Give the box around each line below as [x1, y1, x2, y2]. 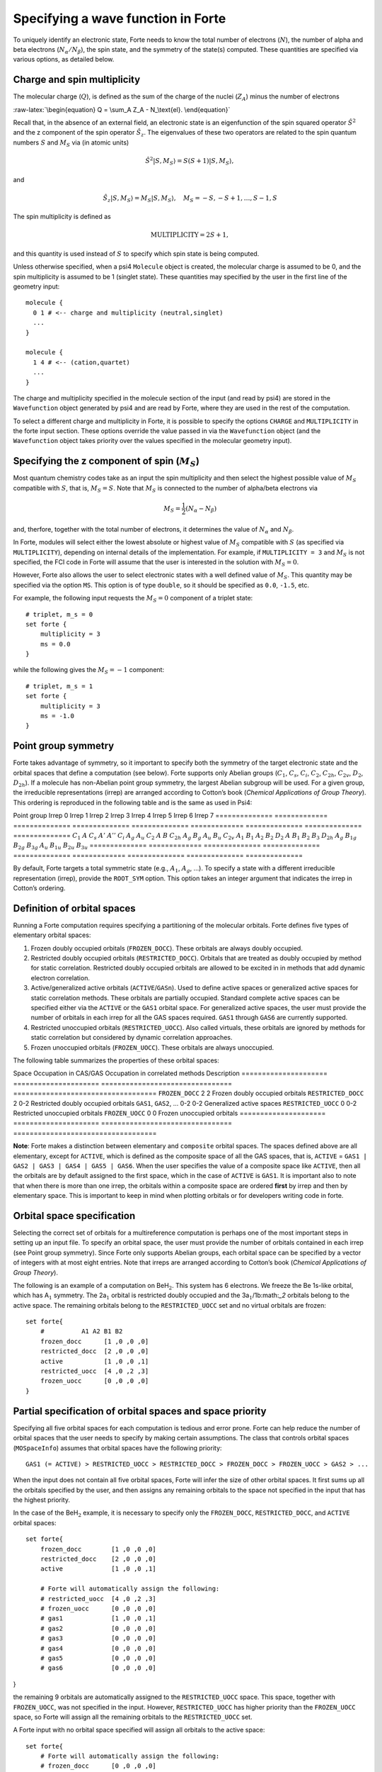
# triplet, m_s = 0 [25, 610, 93, 618]
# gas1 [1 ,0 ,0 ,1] [40, 1615, 157, 1622]
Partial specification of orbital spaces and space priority [13, 1405, 267, 1417]
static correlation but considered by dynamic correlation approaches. [30, 1033, 233, 1042]
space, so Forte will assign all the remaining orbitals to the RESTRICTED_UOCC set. [13, 1712, 253, 1721]
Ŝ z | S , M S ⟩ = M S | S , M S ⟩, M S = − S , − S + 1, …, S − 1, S [103, 194, 277, 203]
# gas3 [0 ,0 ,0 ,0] [40, 1634, 157, 1642]
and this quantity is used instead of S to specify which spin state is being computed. [13, 249, 260, 258]
